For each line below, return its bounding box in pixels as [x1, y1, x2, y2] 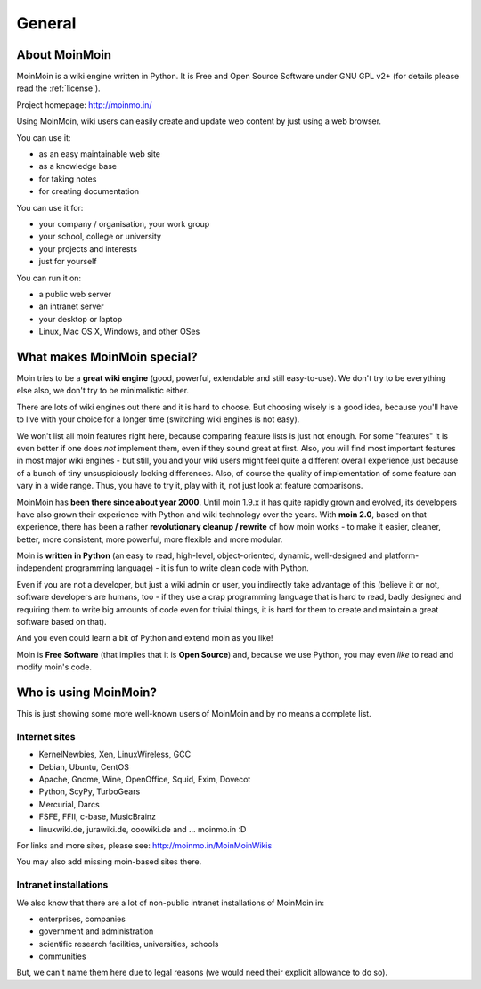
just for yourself [38, 256, 97, 267]
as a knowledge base [38, 161, 118, 172]
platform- [384, 550, 420, 561]
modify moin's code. [16, 661, 93, 672]
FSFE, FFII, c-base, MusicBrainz [38, 811, 156, 823]
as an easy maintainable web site [38, 149, 160, 159]
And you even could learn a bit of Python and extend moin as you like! [16, 633, 273, 644]
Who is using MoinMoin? [16, 685, 158, 701]
